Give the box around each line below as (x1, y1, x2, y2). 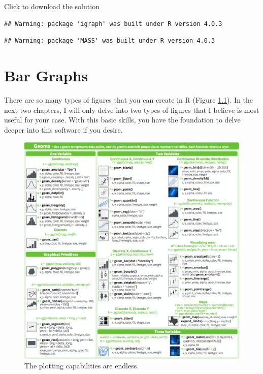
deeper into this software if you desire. (4, 124, 123, 135)
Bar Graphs (4, 65, 88, 85)
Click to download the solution (4, 1, 100, 11)
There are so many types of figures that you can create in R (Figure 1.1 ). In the (4, 94, 253, 105)
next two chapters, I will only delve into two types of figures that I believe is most (4, 104, 259, 115)
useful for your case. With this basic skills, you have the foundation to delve (4, 114, 241, 125)
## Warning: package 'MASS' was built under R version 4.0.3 (4, 37, 215, 45)
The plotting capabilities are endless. (24, 360, 139, 371)
